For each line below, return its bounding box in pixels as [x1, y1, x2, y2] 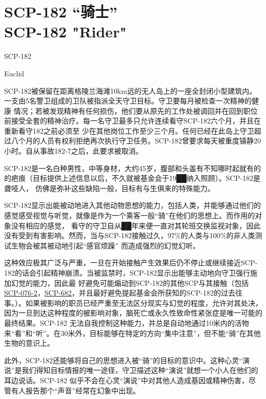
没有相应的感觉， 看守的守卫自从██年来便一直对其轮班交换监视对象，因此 [11, 220, 261, 230]
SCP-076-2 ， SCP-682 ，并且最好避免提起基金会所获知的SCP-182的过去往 [4, 287, 242, 298]
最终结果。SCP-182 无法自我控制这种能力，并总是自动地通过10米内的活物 [4, 317, 249, 328]
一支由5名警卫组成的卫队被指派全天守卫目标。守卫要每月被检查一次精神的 [4, 95, 252, 106]
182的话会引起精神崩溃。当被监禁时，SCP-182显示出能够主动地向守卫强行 [4, 267, 251, 278]
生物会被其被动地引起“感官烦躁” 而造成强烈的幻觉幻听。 [11, 240, 200, 250]
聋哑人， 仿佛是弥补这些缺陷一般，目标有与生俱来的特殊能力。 [4, 182, 215, 193]
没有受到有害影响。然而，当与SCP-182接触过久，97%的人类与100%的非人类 [4, 230, 255, 241]
